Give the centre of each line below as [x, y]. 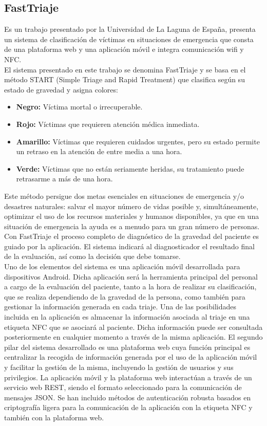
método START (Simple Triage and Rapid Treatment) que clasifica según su [125, 79]
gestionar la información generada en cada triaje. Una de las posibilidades [120, 307]
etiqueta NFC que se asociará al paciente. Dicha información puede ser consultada [133, 327]
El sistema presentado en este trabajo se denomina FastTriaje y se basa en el [125, 69]
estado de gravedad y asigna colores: [61, 89]
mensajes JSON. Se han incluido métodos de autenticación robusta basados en [128, 397]
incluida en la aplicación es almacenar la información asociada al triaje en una [127, 317]
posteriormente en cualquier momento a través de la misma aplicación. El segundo [133, 337]
